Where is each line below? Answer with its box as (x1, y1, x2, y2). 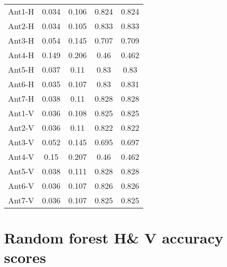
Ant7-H (8, 93, 35, 104)
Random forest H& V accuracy (4, 227, 223, 248)
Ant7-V (8, 194, 35, 206)
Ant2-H (8, 20, 35, 32)
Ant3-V (8, 136, 35, 148)
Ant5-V (8, 165, 35, 177)
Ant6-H (8, 78, 35, 90)
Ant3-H (8, 35, 35, 46)
